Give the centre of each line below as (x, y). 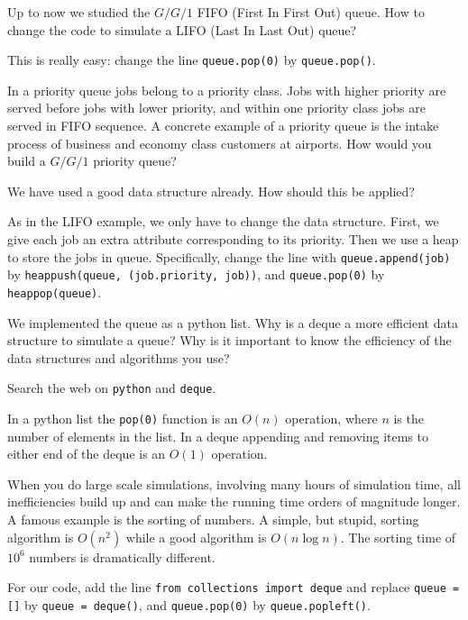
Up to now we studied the (79, 12)
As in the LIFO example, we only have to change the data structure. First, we (223, 221)
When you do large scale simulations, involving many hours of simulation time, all (234, 483)
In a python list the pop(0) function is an (123, 418)
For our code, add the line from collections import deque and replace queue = (234, 587)
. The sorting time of (398, 537)
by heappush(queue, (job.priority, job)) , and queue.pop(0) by (196, 274)
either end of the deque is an (87, 454)
